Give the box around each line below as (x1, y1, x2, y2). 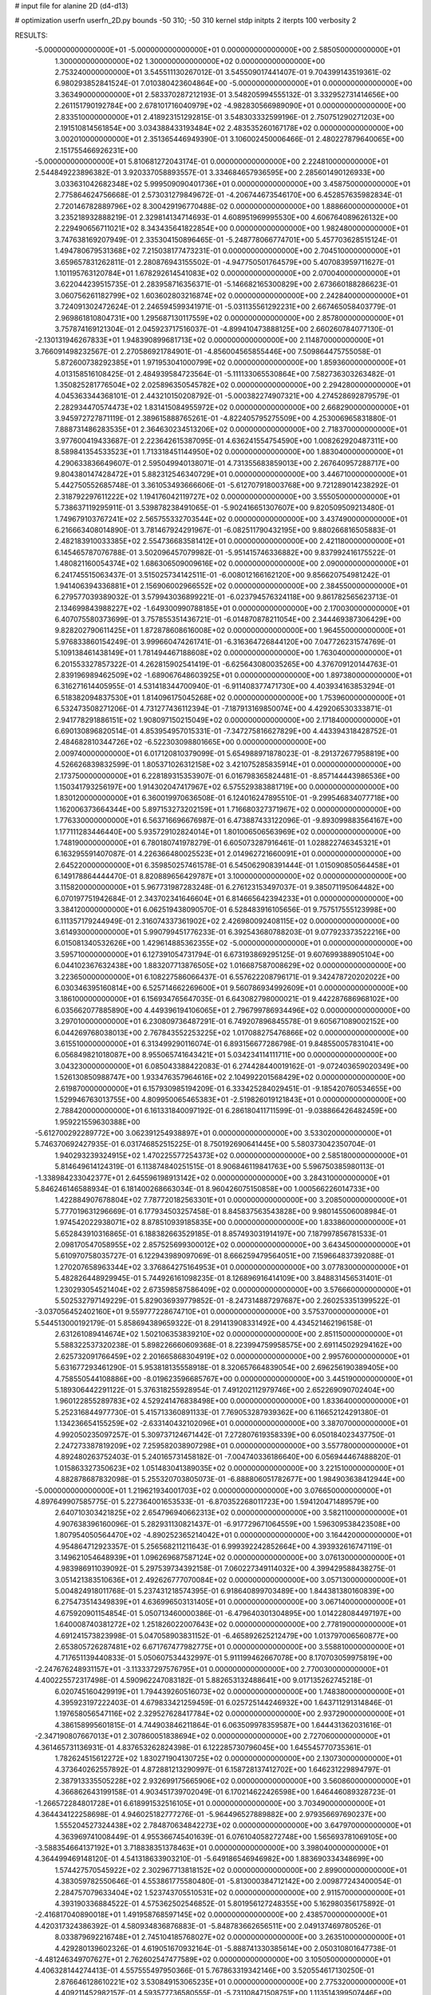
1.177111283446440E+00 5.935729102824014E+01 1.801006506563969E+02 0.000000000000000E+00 (54, 827, 401, 836)
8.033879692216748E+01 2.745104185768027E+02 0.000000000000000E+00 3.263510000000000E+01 (54, 1932, 405, 1942)
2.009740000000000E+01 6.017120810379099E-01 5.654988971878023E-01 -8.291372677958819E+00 (54, 749, 399, 758)
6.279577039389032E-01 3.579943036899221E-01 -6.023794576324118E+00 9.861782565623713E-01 (54, 592, 398, 602)
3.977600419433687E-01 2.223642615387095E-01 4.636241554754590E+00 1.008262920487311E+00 (54, 436, 398, 445)
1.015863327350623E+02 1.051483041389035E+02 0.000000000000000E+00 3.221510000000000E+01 (54, 1463, 405, 1472)
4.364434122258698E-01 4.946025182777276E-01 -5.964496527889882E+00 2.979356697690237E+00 (34, 1809, 386, 1819)
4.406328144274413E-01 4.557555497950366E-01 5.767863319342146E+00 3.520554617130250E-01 (34, 1965, 374, 1975)
